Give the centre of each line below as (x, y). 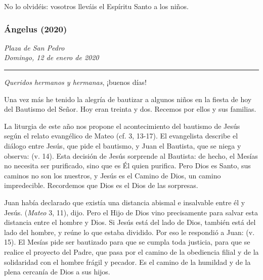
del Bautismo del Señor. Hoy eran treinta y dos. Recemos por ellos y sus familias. (130, 109)
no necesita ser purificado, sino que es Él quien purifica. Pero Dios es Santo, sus (127, 166)
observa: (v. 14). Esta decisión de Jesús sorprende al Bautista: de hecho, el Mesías (131, 155)
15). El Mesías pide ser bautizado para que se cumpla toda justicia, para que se (127, 242)
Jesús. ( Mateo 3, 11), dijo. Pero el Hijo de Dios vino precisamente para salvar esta (131, 212)
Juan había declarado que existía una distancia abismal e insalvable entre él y (125, 202)
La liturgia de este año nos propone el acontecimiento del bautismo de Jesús (122, 126)
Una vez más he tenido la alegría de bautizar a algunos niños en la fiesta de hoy (128, 99)
